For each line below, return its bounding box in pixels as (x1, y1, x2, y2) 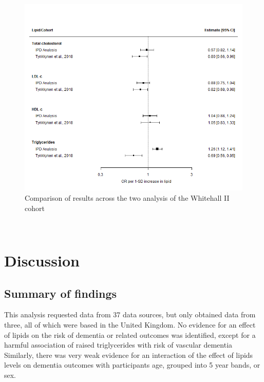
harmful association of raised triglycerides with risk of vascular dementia (4, 339, 233, 350)
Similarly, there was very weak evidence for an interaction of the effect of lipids (4, 349, 253, 360)
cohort (25, 202, 45, 213)
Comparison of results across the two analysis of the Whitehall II (25, 193, 230, 203)
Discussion (4, 250, 80, 271)
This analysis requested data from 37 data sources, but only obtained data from (4, 309, 256, 320)
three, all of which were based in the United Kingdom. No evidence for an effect (4, 319, 256, 330)
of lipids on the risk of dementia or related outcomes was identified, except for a (4, 329, 256, 340)
